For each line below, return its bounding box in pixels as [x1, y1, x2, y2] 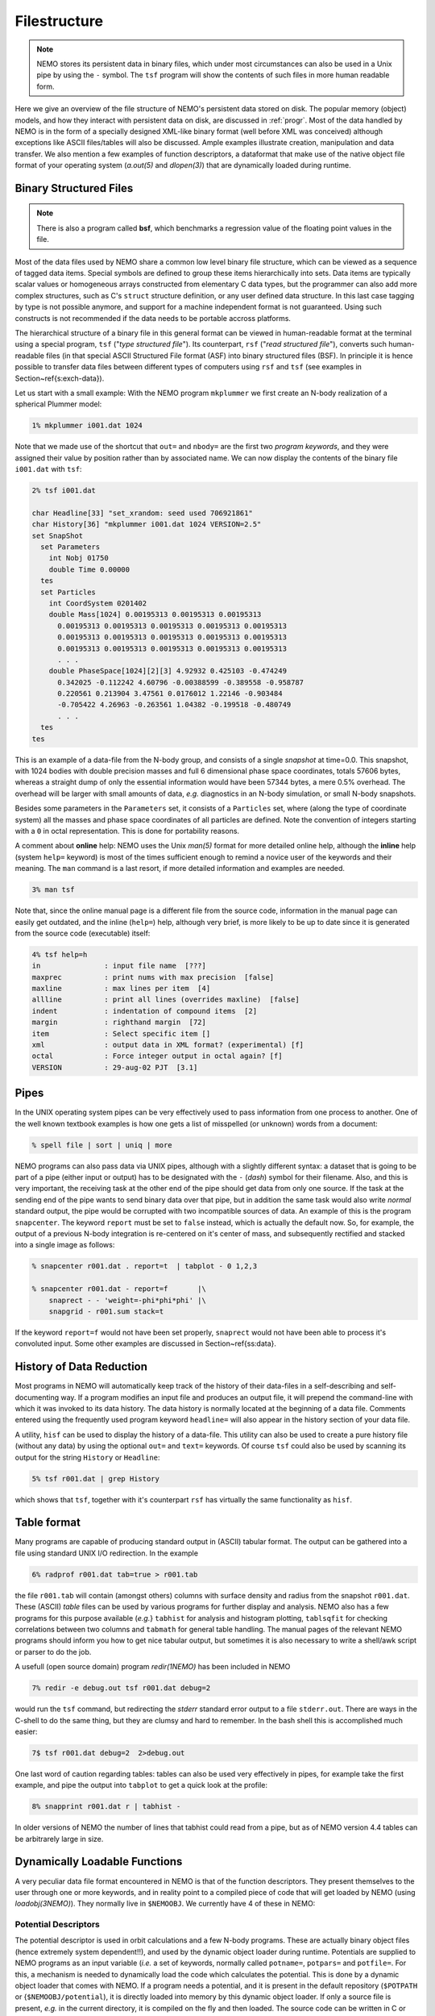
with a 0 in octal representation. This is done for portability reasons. [14, 826, 240, 835]
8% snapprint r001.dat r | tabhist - [31, 1802, 181, 1811]
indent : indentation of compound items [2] [31, 1006, 258, 1015]
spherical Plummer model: [14, 399, 102, 409]
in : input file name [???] [31, 961, 207, 971]
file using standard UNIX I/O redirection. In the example [14, 1548, 199, 1558]
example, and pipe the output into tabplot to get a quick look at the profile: [14, 1781, 267, 1790]
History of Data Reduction [14, 1360, 148, 1374]
